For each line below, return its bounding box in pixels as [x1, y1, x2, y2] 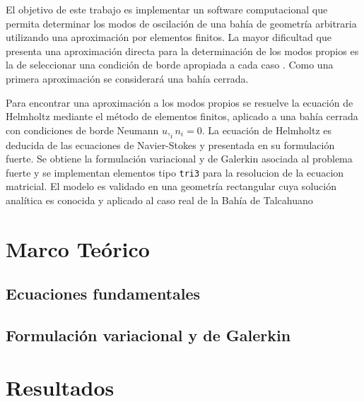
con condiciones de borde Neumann [6, 122, 159, 137]
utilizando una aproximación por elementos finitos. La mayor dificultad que [6, 30, 331, 45]
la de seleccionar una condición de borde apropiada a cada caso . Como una [6, 57, 334, 72]
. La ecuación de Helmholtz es [201, 122, 332, 137]
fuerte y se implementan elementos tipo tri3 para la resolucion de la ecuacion [6, 165, 344, 179]
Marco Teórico [6, 234, 150, 263]
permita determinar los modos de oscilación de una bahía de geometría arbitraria [6, 16, 357, 30]
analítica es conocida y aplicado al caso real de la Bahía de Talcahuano [6, 192, 313, 207]
